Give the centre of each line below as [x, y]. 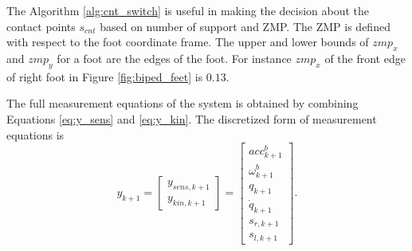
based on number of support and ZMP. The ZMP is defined [245, 26]
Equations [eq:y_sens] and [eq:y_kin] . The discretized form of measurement [192, 118]
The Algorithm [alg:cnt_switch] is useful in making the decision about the [188, 10]
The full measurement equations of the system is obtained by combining [182, 103]
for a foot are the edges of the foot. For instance [174, 58]
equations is [35, 134]
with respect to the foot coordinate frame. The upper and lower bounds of [188, 42]
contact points [41, 26]
